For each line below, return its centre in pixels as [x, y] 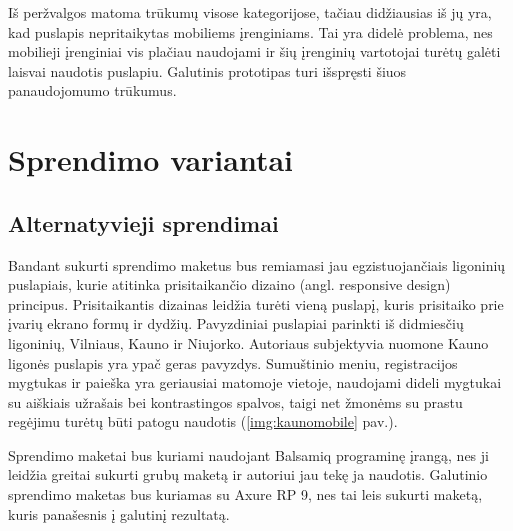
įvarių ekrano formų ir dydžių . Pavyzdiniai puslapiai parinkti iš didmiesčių [236, 323]
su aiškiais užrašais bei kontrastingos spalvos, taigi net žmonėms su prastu [235, 401]
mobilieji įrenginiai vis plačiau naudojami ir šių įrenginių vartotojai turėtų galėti [254, 51]
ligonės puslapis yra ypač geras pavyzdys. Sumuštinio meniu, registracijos [233, 362]
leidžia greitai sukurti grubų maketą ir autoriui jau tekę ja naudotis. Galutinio [248, 474]
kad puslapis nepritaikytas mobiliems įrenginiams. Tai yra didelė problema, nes [250, 31]
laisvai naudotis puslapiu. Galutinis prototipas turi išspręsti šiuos [207, 70]
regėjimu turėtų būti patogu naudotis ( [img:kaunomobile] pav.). [203, 421]
